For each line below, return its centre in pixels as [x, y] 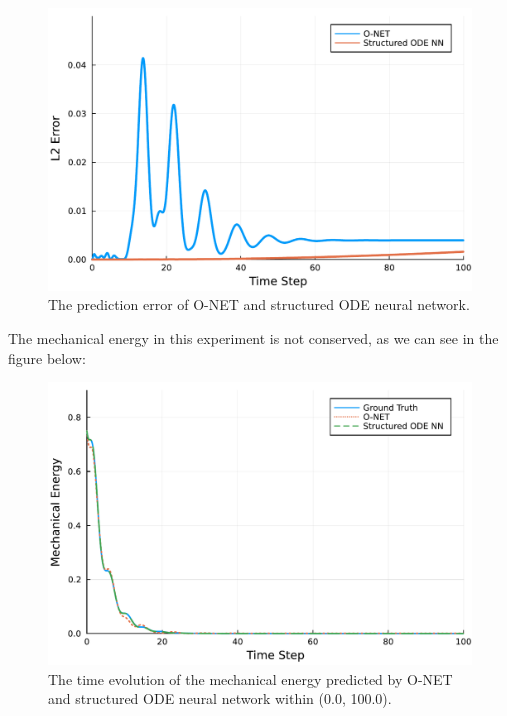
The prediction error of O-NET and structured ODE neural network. [259, 304]
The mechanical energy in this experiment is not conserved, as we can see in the [253, 337]
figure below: [47, 357]
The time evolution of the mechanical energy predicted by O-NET [250, 678]
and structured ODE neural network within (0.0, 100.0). [220, 698]
